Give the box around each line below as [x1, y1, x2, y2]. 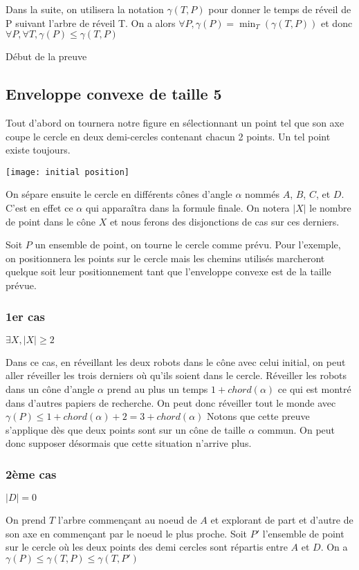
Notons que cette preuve [207, 409, 310, 423]
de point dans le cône [6, 214, 95, 228]
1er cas [6, 307, 45, 324]
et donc [321, 15, 353, 30]
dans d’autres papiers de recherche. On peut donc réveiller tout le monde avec [6, 395, 336, 410]
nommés [245, 187, 279, 201]
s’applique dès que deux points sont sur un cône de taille [6, 422, 246, 436]
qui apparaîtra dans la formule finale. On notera [85, 201, 290, 215]
